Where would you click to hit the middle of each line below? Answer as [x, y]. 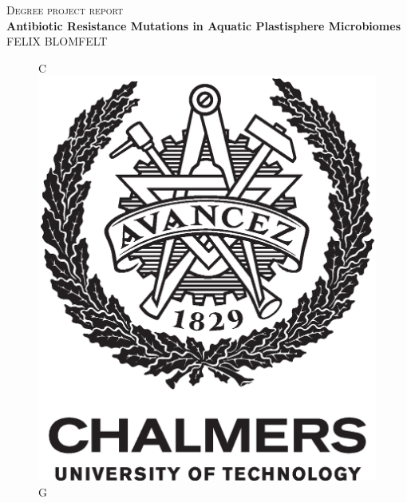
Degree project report [65, 10]
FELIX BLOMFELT [57, 41]
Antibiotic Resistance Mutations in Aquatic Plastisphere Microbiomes [203, 25]
